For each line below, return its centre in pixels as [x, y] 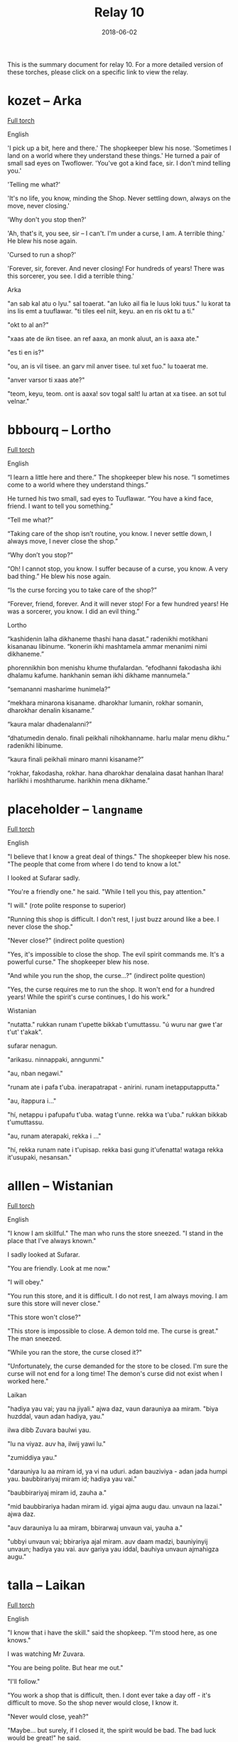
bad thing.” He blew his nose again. [59, 576]
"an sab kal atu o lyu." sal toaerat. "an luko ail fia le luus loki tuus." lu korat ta [119, 303]
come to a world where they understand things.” [78, 485]
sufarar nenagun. [33, 1045]
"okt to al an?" [28, 325]
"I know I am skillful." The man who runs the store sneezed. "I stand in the [115, 1233]
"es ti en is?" [26, 352]
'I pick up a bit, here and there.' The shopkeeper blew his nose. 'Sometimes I [119, 148]
